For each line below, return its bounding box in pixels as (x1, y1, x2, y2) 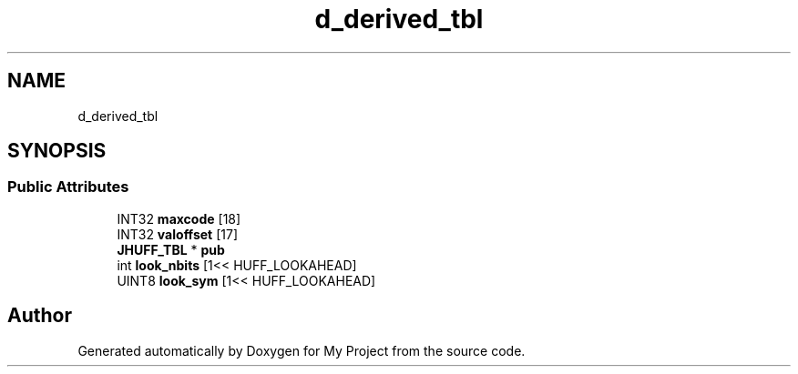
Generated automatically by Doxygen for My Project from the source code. (77, 342, 526, 359)
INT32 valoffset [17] (117, 226, 239, 242)
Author (7, 304, 72, 328)
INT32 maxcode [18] (117, 210, 241, 227)
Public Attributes (7, 177, 129, 197)
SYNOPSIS (7, 139, 107, 163)
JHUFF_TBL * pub (117, 241, 225, 258)
